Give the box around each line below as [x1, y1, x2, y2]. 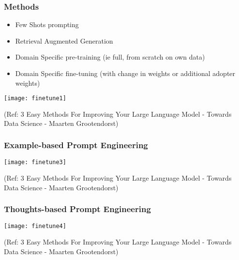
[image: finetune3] [4, 159, 66, 166]
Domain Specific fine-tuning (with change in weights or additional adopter [15, 68, 236, 78]
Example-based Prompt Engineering [4, 138, 148, 151]
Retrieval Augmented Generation [15, 35, 113, 46]
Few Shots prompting [15, 19, 79, 30]
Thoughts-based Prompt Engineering [4, 203, 151, 215]
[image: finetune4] [4, 223, 66, 230]
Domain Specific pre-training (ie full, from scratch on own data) [15, 52, 205, 62]
